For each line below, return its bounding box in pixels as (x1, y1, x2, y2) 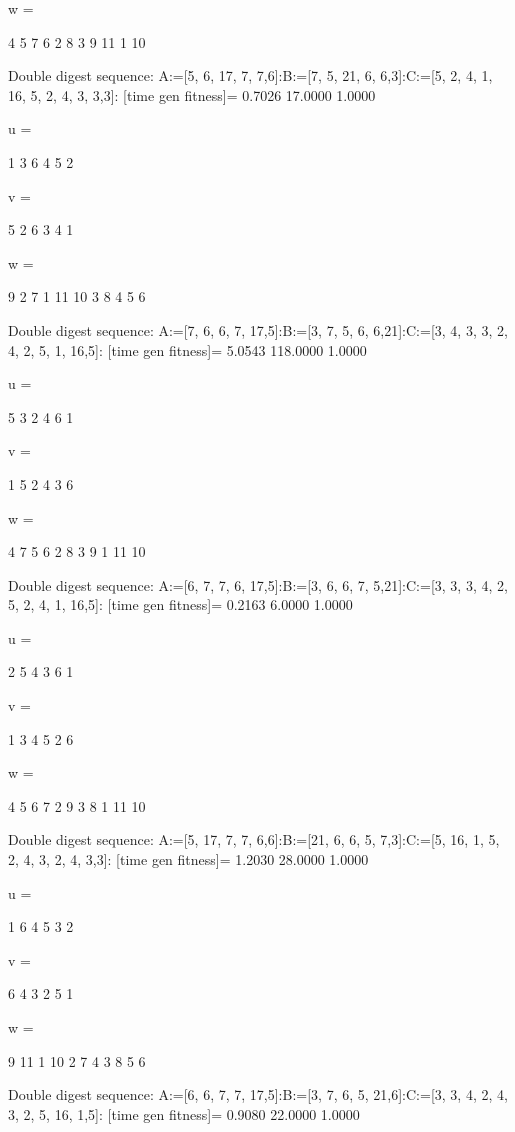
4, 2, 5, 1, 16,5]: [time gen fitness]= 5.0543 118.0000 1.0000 (8, 339, 367, 360)
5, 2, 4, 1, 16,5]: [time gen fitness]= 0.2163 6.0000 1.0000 (8, 594, 353, 615)
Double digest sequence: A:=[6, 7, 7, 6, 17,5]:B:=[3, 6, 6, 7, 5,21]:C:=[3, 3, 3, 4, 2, (8, 574, 508, 595)
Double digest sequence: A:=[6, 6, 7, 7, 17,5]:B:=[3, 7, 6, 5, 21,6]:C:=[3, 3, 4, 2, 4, (8, 1084, 508, 1105)
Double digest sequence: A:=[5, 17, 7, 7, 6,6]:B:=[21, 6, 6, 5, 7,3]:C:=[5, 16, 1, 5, (8, 829, 500, 850)
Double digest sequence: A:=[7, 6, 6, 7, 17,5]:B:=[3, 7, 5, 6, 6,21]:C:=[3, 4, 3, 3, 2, (8, 319, 508, 340)
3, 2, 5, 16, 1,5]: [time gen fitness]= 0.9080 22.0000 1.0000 (8, 1103, 360, 1124)
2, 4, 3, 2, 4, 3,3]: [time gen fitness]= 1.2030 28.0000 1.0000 (8, 849, 369, 870)
